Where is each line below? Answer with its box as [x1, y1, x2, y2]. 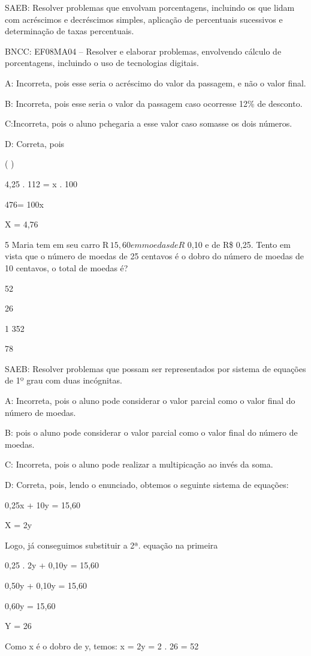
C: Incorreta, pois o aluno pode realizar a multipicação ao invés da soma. [5, 458, 273, 471]
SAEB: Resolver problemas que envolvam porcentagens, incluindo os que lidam [5, 1, 295, 13]
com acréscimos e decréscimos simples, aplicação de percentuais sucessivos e [5, 13, 283, 25]
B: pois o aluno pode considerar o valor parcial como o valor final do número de [5, 426, 298, 439]
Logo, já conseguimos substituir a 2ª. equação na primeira [5, 538, 218, 551]
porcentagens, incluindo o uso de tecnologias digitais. [5, 56, 199, 69]
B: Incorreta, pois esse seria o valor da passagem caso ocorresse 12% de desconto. [5, 97, 303, 109]
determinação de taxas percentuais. [5, 25, 134, 37]
